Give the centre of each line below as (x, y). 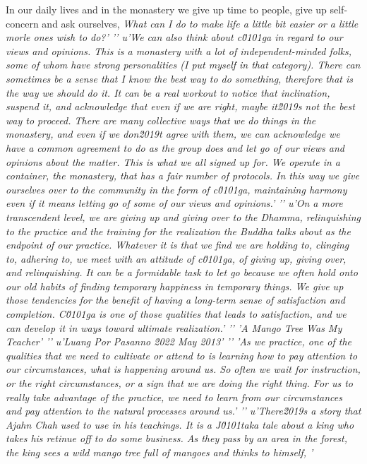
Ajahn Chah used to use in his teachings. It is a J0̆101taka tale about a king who (180, 424)
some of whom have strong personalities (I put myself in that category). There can (183, 65)
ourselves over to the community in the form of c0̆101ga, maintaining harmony (176, 189)
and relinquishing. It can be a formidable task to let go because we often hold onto (182, 272)
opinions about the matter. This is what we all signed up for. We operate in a (173, 161)
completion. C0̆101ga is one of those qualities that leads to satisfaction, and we (176, 314)
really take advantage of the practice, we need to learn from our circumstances (174, 397)
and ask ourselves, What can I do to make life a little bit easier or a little (200, 23)
